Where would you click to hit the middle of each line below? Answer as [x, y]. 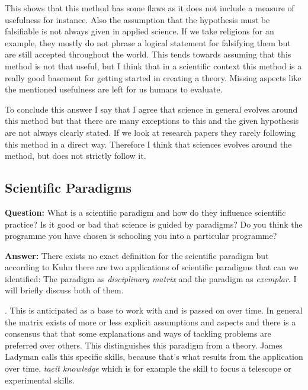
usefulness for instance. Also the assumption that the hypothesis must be [137, 19]
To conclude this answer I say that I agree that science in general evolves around [151, 109]
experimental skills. [40, 380]
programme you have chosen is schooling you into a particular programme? [141, 236]
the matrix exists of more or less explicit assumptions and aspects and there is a [150, 322]
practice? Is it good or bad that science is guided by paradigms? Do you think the [154, 224]
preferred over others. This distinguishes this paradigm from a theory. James [144, 345]
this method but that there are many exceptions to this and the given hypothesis [152, 121]
